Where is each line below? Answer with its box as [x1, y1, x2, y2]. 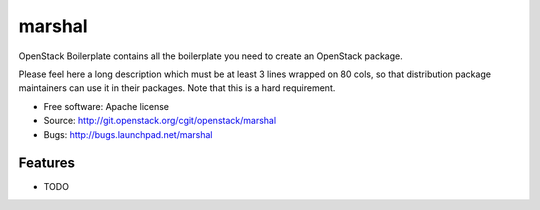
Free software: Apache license [43, 100, 170, 112]
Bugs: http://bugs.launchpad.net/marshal [43, 128, 214, 140]
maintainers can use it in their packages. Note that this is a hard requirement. [18, 82, 336, 94]
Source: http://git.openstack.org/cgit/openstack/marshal [43, 115, 277, 127]
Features [18, 155, 75, 172]
